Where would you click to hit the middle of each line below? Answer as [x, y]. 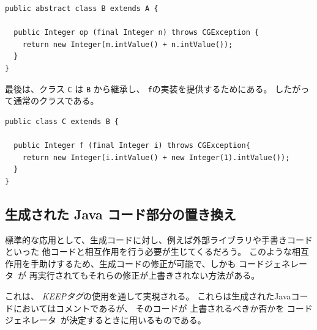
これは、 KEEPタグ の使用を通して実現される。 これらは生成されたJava [148, 295]
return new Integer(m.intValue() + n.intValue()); [128, 44]
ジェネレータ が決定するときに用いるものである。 [106, 320]
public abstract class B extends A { [82, 9]
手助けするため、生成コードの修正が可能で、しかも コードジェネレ [165, 263]
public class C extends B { [62, 121]
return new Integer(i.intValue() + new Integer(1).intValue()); [156, 157]
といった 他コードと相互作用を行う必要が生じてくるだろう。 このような [148, 251]
